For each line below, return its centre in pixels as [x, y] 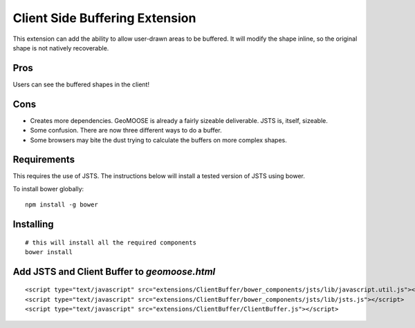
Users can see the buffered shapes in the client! [81, 84]
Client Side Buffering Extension [104, 18]
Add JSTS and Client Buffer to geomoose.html [114, 272]
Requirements [44, 160]
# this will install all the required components [111, 242]
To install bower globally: [48, 189]
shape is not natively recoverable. [61, 48]
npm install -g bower [62, 205]
